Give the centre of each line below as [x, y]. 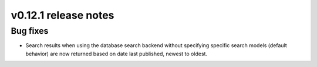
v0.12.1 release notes [63, 15]
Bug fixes [30, 31]
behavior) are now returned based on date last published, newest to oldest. [117, 54]
